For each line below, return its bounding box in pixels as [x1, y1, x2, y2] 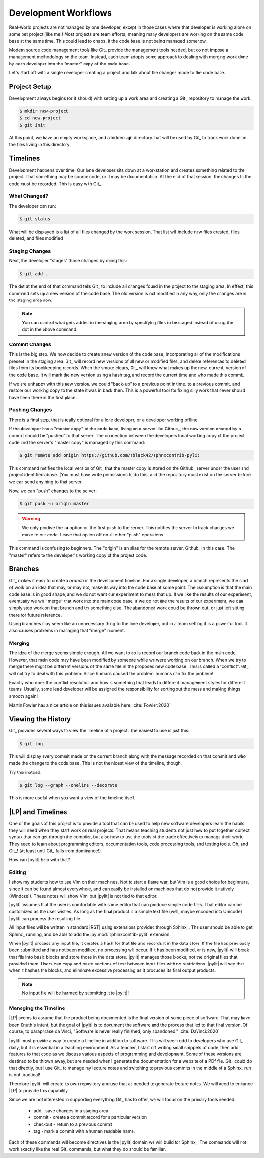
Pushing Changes [9, 407, 52, 413]
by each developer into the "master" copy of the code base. [9, 61, 130, 66]
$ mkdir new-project [19, 108, 68, 114]
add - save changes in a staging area [33, 1108, 109, 1114]
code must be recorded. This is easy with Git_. [9, 181, 103, 187]
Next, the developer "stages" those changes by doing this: [9, 258, 127, 264]
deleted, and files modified [9, 236, 63, 241]
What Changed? [9, 193, 49, 200]
